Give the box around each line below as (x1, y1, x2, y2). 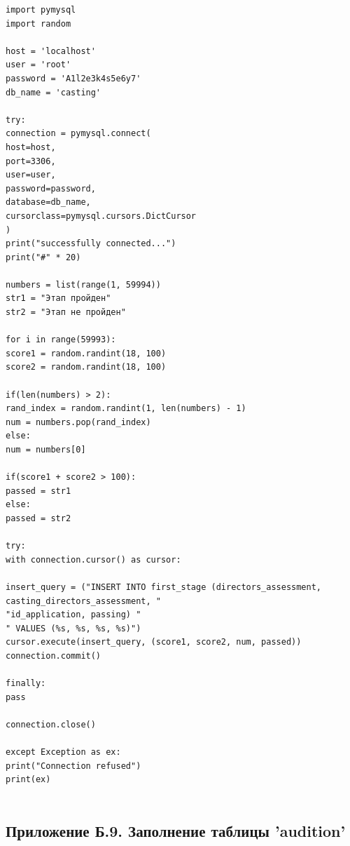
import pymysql (6, 5, 76, 15)
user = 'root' (6, 60, 71, 70)
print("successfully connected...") (6, 239, 176, 249)
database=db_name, (6, 197, 91, 208)
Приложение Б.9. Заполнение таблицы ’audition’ (6, 819, 346, 841)
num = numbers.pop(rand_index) (6, 417, 151, 427)
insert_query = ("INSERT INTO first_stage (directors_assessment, (6, 582, 322, 592)
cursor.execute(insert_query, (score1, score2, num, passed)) (6, 637, 302, 647)
